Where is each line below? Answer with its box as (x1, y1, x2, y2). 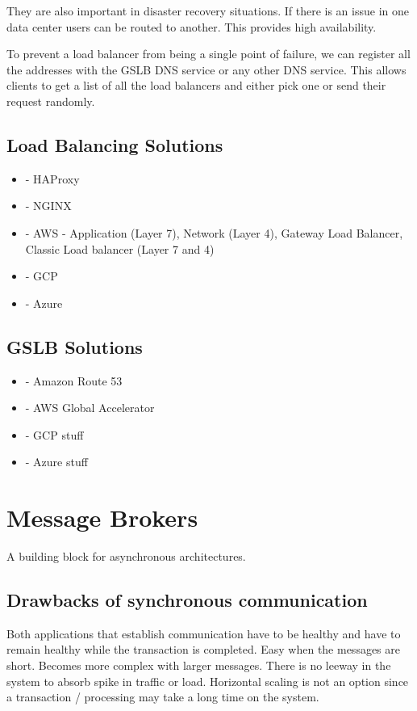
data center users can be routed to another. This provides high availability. (6, 18, 377, 35)
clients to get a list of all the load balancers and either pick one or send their (6, 77, 386, 94)
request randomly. (6, 92, 95, 109)
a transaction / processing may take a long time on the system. (6, 688, 319, 705)
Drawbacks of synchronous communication (6, 587, 368, 612)
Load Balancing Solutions (6, 132, 223, 157)
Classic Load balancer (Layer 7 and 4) (25, 240, 215, 257)
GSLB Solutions (6, 334, 143, 359)
